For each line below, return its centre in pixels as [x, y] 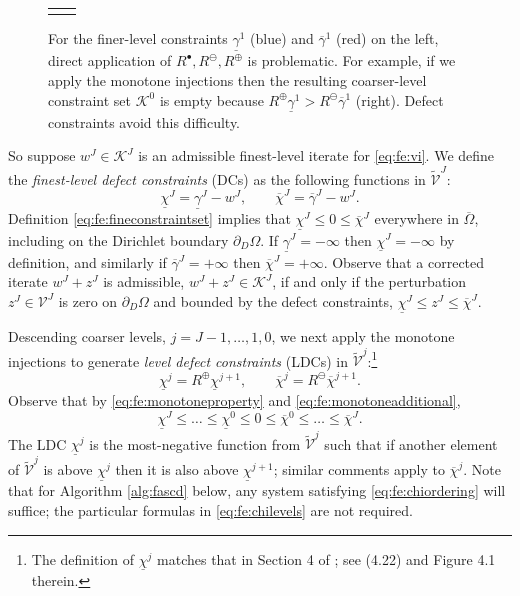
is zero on [88, 300]
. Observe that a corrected [404, 261]
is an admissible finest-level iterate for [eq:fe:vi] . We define [316, 155]
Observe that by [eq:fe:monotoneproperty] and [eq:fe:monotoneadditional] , [234, 400]
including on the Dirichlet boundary [118, 239]
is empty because [211, 99]
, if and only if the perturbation [369, 281]
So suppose [42, 155]
